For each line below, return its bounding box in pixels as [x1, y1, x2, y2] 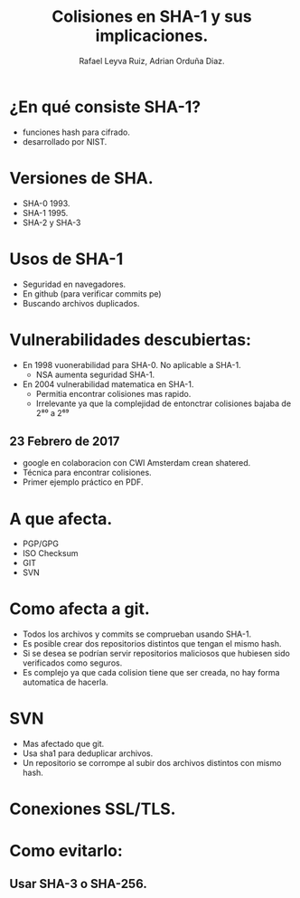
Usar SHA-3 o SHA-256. [9, 875, 147, 892]
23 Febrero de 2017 [9, 433, 120, 449]
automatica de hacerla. [22, 676, 108, 688]
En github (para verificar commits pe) [22, 288, 162, 299]
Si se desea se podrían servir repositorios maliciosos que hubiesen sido [22, 648, 291, 659]
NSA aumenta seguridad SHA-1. [35, 369, 155, 380]
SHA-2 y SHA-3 [22, 217, 81, 228]
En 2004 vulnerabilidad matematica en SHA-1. [22, 378, 194, 390]
